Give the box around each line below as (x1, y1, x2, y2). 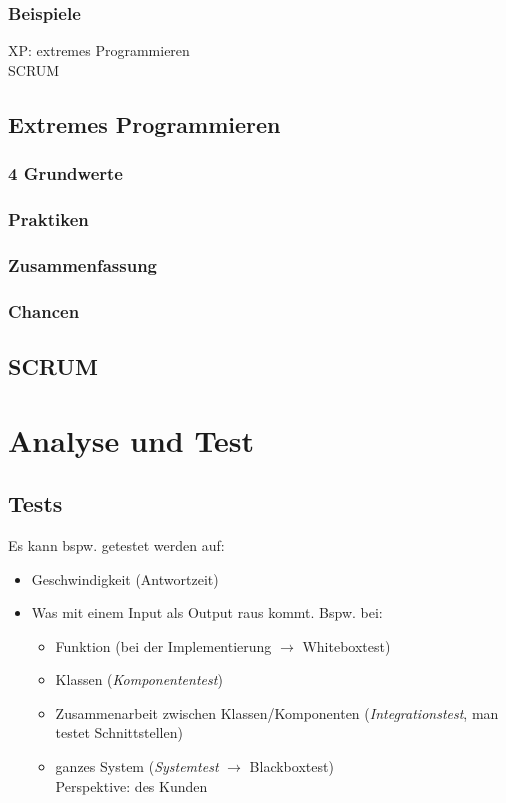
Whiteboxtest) (302, 635, 391, 656)
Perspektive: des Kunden (55, 775, 208, 796)
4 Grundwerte (8, 161, 123, 186)
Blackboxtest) (249, 756, 334, 777)
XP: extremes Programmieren (8, 40, 190, 61)
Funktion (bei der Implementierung (55, 635, 272, 656)
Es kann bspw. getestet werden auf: (8, 534, 225, 555)
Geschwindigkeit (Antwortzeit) (31, 568, 219, 589)
